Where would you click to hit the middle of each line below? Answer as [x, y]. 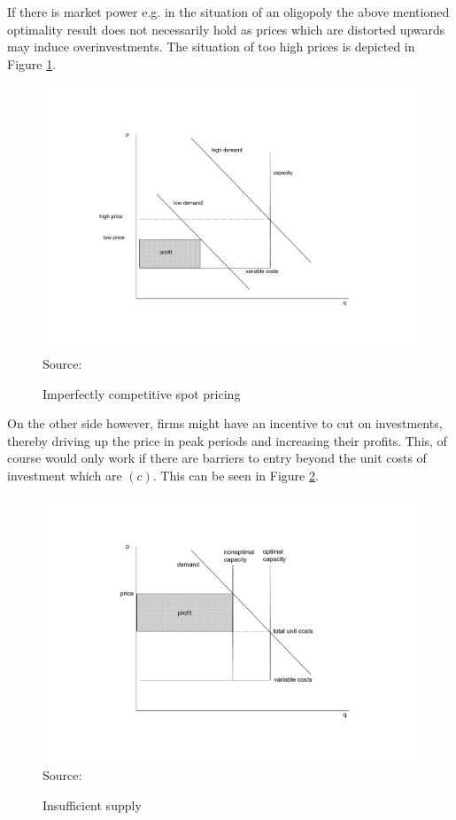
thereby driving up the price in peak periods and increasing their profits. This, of [227, 440]
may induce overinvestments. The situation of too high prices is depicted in [211, 47]
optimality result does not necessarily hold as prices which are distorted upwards [226, 29]
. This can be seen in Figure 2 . [236, 475]
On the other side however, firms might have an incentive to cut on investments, [225, 423]
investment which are [65, 475]
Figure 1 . [32, 63]
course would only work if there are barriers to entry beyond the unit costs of [217, 458]
